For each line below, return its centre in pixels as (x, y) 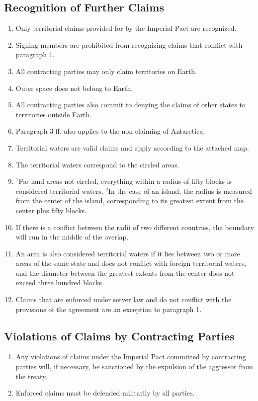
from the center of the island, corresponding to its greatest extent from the (130, 200)
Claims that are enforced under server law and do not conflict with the (124, 299)
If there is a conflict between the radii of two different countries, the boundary (135, 227)
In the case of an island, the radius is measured (180, 191)
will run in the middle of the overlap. (72, 237)
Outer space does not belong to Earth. (74, 88)
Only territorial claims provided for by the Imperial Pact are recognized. (126, 28)
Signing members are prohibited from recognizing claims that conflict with (129, 44)
